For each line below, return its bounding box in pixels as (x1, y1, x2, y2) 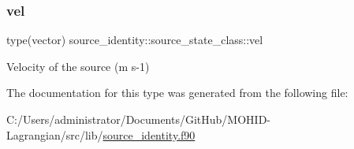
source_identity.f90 (102, 126, 196, 143)
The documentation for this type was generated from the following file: (6, 84, 348, 101)
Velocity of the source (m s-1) (6, 58, 150, 74)
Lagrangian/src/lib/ (6, 126, 103, 143)
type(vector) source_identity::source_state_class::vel (6, 32, 263, 48)
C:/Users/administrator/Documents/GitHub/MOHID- (6, 111, 270, 127)
